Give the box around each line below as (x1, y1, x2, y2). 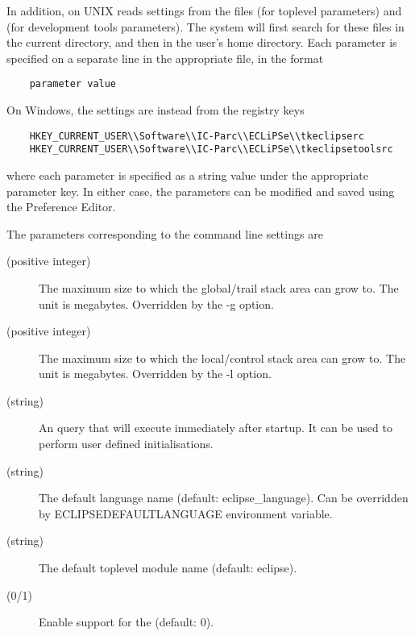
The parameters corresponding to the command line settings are (6, 225, 323, 242)
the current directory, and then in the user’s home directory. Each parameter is (6, 34, 397, 51)
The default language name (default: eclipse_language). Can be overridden (39, 489, 409, 506)
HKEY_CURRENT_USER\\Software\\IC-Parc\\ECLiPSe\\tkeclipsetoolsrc (29, 143, 393, 156)
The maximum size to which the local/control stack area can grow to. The (39, 349, 406, 366)
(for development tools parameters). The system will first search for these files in (6, 18, 405, 35)
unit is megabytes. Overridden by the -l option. (39, 365, 272, 382)
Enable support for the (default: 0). (39, 613, 214, 630)
